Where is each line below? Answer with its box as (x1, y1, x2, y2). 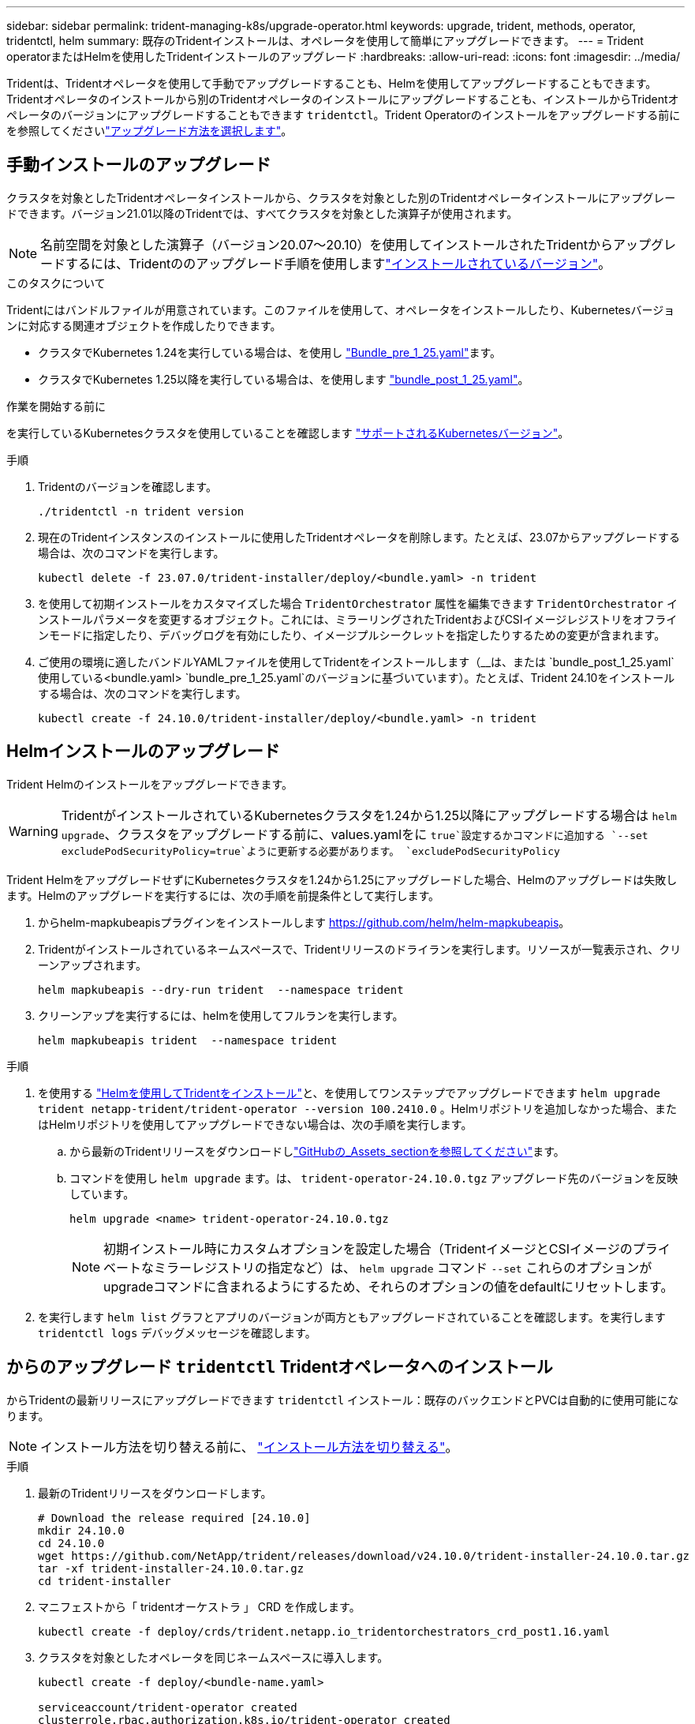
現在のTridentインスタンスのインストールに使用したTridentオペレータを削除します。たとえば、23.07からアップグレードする (38, 530, 681, 544)
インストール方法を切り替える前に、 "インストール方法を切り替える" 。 (40, 1438, 458, 1455)
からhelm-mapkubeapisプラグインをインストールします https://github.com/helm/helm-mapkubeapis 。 (38, 915, 570, 929)
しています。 (69, 1186, 135, 1201)
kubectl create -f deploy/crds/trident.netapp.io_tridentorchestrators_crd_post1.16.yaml (38, 1625, 610, 1638)
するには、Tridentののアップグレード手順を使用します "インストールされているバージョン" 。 (65, 255, 611, 272)
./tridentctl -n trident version (38, 504, 245, 518)
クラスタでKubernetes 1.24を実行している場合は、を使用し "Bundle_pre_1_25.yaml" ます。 (38, 345, 502, 359)
